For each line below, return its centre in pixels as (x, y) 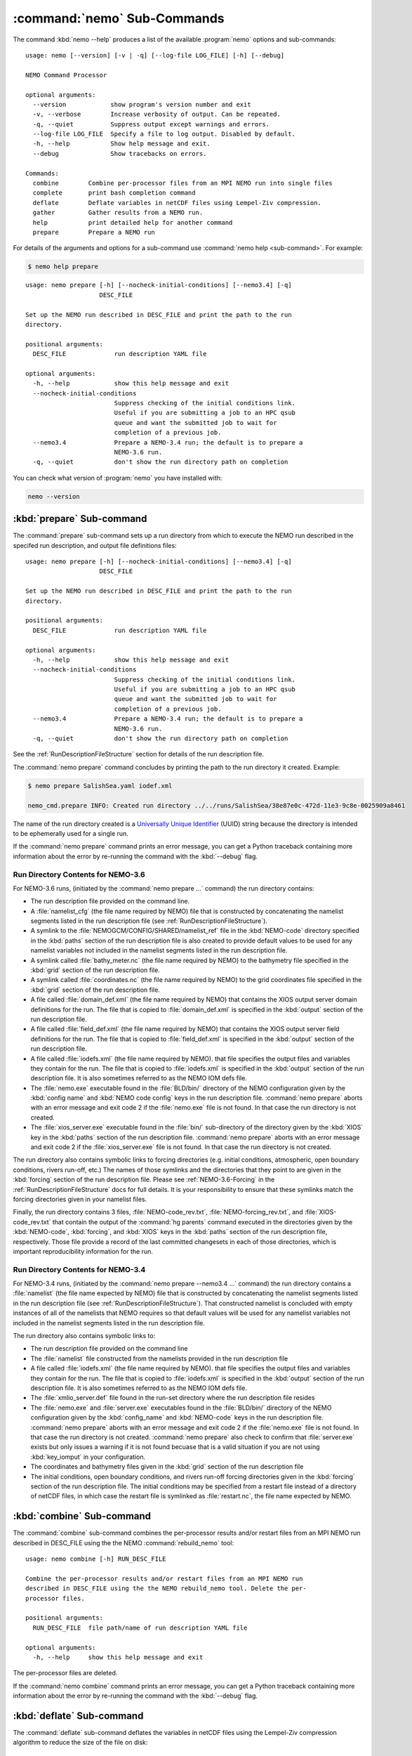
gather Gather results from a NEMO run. (118, 213)
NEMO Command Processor (66, 75)
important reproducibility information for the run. (83, 1251)
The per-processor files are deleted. (65, 1673)
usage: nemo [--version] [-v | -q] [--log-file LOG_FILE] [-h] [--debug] (155, 55)
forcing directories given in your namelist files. (80, 1199)
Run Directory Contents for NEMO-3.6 (79, 874)
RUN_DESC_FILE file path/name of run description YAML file (140, 1627)
